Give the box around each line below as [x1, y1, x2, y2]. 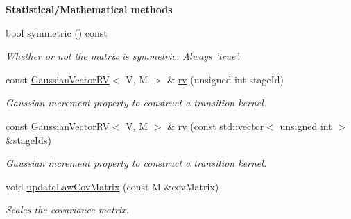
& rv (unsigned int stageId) [167, 72, 284, 86]
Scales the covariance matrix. [6, 202, 129, 217]
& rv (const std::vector [167, 118, 264, 133]
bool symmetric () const [6, 25, 108, 40]
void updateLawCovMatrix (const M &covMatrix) [6, 179, 219, 193]
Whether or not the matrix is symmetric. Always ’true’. [6, 49, 241, 63]
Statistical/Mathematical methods [6, 2, 173, 16]
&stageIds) [6, 132, 51, 147]
